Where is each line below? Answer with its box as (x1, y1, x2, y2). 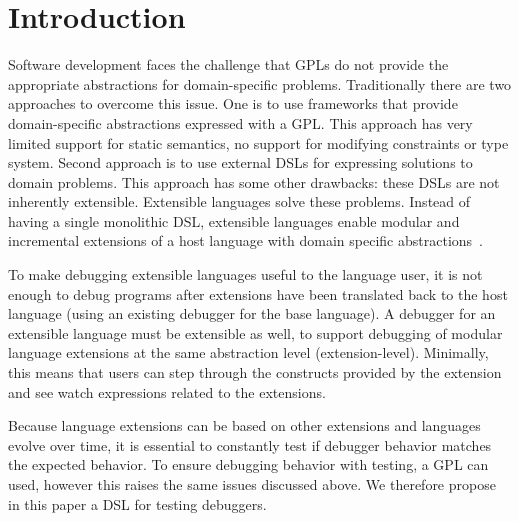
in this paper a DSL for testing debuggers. (8, 493, 267, 514)
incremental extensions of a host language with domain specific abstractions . (8, 230, 483, 251)
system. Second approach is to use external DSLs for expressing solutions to (8, 152, 473, 173)
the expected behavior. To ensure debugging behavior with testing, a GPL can (8, 454, 489, 475)
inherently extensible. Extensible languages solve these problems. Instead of (8, 191, 471, 212)
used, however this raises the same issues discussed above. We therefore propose (8, 474, 496, 494)
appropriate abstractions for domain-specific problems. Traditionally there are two (8, 73, 512, 94)
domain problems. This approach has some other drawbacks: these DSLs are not (8, 171, 500, 192)
